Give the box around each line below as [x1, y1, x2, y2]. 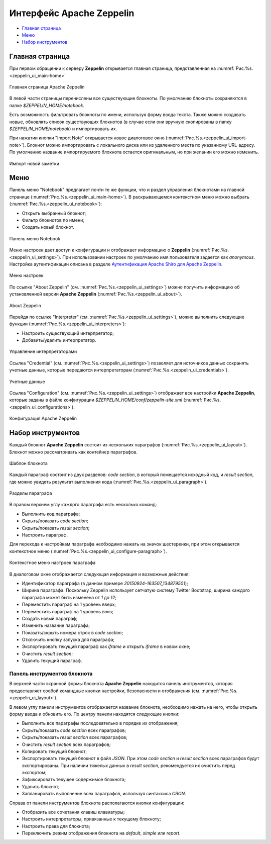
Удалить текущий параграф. [22, 658, 82, 664]
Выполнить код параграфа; [22, 511, 80, 517]
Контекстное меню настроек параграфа [9, 559, 96, 566]
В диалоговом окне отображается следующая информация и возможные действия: [9, 571, 190, 577]
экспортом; [22, 770, 47, 776]
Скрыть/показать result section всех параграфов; [22, 734, 127, 740]
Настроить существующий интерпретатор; [22, 330, 114, 336]
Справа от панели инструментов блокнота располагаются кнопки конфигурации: [9, 800, 185, 806]
